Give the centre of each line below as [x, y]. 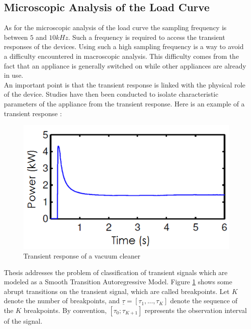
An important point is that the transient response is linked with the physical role [125, 84]
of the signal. [23, 320]
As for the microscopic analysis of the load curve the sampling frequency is [115, 27]
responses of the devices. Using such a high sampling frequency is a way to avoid [124, 46]
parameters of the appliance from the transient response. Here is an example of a [124, 103]
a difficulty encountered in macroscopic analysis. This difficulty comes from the [121, 56]
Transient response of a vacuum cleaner [82, 255]
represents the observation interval [196, 310]
